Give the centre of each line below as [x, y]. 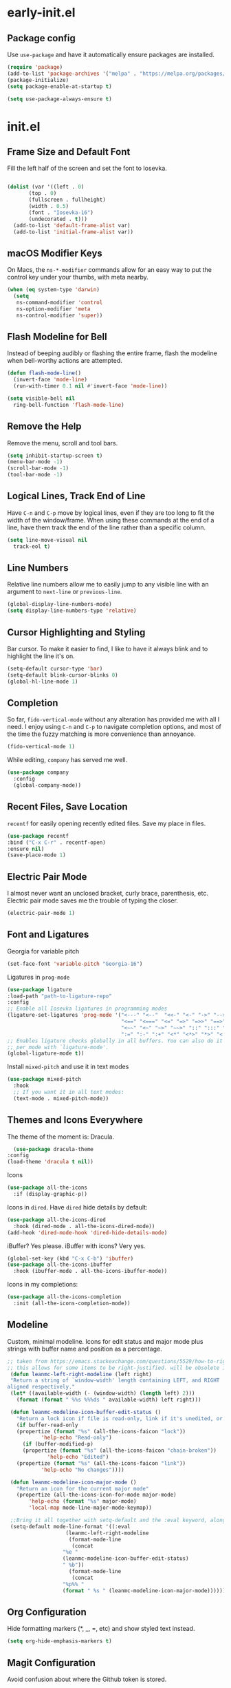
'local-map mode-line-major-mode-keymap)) [90, 1508]
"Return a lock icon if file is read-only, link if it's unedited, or [120, 1418]
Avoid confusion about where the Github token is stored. [87, 1679]
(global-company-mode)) [47, 785]
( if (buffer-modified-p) [58, 1444]
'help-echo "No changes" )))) [83, 1470]
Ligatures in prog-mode [38, 977]
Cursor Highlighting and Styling [76, 632]
